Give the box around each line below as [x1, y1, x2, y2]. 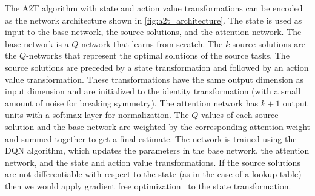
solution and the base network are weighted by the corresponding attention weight [5, 120, 310, 132]
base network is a [5, 37, 69, 50]
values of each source [201, 108, 279, 121]
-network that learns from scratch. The [78, 37, 223, 50]
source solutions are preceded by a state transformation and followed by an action [5, 60, 309, 73]
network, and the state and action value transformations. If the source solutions [5, 155, 300, 168]
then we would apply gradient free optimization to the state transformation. [5, 179, 291, 192]
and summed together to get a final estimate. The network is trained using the [5, 132, 297, 145]
